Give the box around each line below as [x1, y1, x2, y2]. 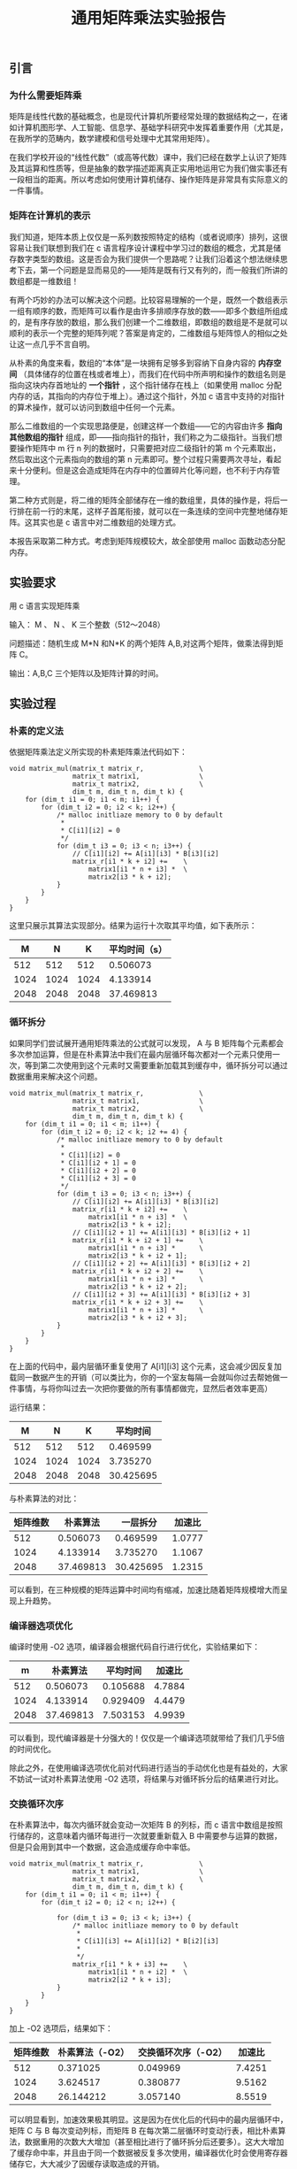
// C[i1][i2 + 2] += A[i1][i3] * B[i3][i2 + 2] [72, 1258, 251, 1268]
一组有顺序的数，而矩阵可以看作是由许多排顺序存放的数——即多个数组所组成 [9, 305, 288, 316]
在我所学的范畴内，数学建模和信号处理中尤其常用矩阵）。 [9, 134, 215, 144]
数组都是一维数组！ [9, 275, 80, 286]
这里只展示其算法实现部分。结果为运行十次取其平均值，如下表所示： [9, 920, 257, 931]
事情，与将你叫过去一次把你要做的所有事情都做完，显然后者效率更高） [16, 1382, 272, 1394]
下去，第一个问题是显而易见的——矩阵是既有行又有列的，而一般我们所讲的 [16, 265, 288, 275]
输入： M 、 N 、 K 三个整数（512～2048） [9, 619, 165, 629]
